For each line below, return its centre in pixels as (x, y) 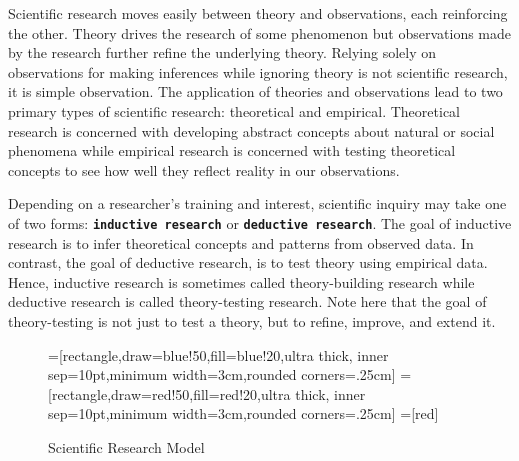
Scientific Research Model (126, 446)
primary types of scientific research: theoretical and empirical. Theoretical (234, 110)
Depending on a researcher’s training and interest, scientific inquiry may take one (257, 203)
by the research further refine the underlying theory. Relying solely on (222, 52)
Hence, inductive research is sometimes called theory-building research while (241, 281)
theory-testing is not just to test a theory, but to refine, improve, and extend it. (252, 320)
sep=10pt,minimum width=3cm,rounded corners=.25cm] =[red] (243, 413)
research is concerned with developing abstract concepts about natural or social (251, 130)
